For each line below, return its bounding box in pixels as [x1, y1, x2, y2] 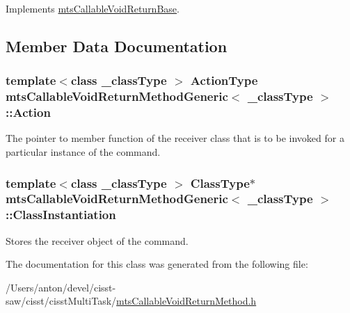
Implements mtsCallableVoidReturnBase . [6, 1, 180, 15]
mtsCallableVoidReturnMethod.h [116, 294, 257, 308]
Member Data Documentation [6, 35, 228, 56]
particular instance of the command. [6, 145, 161, 159]
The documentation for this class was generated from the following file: [6, 257, 308, 271]
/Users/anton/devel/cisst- [6, 280, 116, 294]
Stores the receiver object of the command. [6, 233, 189, 248]
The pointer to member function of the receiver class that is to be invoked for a [6, 131, 344, 145]
